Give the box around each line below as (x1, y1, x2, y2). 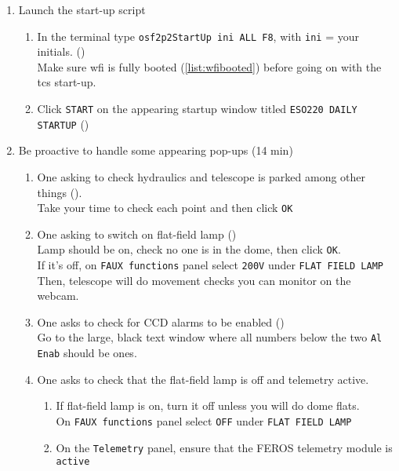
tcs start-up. (37, 74, 96, 90)
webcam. (37, 287, 79, 304)
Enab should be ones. (37, 345, 137, 361)
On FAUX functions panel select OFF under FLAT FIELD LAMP (56, 412, 352, 429)
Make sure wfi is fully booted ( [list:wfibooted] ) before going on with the (37, 58, 382, 75)
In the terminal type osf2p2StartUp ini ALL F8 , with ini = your (37, 27, 360, 44)
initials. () (37, 43, 85, 60)
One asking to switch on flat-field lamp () (37, 225, 237, 242)
